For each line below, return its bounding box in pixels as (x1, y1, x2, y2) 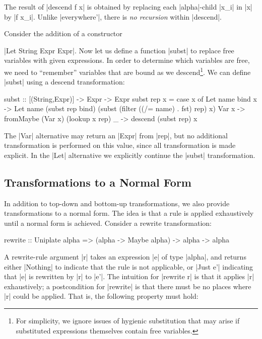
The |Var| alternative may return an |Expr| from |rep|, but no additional (4, 130, 228, 140)
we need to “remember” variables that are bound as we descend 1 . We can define (4, 65, 251, 77)
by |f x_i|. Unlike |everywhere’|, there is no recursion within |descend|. (4, 11, 222, 22)
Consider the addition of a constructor (4, 28, 122, 39)
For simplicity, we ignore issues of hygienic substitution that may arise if (16, 315, 240, 325)
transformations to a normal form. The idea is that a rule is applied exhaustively (4, 208, 254, 218)
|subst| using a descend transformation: (4, 76, 125, 87)
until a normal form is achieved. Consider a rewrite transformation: (4, 217, 212, 228)
